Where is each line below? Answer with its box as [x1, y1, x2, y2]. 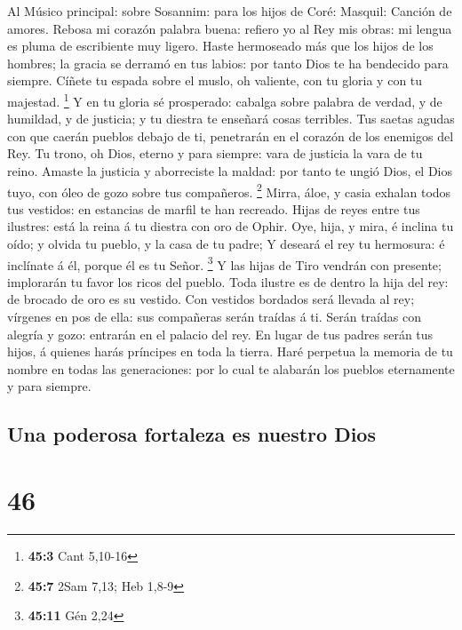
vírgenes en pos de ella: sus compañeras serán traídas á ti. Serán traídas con [7, 307, 421, 326]
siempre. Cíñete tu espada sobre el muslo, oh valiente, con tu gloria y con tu [7, 71, 423, 90]
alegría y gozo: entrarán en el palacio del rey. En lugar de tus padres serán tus [7, 324, 434, 343]
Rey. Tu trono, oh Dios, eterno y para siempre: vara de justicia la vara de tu [7, 144, 423, 163]
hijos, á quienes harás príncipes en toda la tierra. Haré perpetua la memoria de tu [7, 342, 453, 361]
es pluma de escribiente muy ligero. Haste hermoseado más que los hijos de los [7, 36, 434, 55]
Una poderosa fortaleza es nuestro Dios [7, 420, 376, 448]
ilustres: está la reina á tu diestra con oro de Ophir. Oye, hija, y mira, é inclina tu [7, 217, 454, 235]
